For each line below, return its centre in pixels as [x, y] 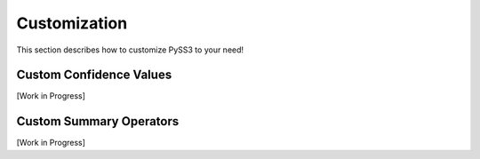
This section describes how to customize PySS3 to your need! [130, 50]
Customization [72, 23]
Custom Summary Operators [98, 121]
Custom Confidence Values [94, 75]
